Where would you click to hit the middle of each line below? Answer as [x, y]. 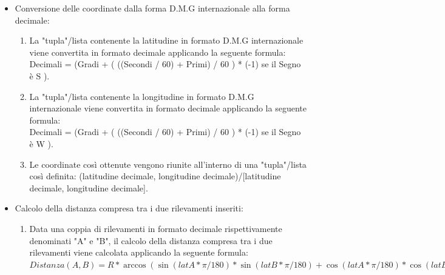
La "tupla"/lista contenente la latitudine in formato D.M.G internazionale [166, 40]
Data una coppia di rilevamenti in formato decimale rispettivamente [156, 228]
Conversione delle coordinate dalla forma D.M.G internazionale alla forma [152, 8]
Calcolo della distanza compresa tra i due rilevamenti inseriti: [129, 208]
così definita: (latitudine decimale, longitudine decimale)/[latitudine [155, 176]
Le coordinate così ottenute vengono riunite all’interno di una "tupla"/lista [168, 164]
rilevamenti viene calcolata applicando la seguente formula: [139, 252]
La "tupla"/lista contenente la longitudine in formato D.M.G [142, 96]
